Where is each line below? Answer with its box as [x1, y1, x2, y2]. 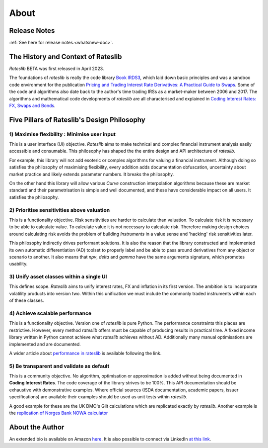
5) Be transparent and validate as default [9, 362, 110, 369]
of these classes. [9, 297, 44, 303]
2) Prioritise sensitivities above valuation [9, 206, 110, 213]
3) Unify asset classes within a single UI [9, 273, 107, 280]
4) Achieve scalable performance [9, 310, 92, 317]
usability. [9, 261, 28, 267]
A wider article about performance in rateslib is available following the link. [9, 350, 162, 356]
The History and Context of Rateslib [9, 52, 122, 61]
